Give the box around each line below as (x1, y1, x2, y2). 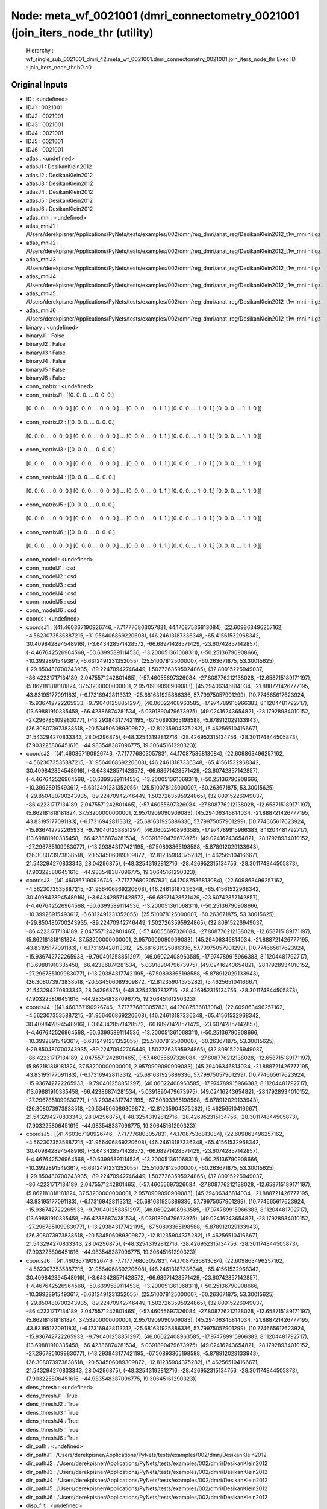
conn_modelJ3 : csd (26, 581, 77, 589)
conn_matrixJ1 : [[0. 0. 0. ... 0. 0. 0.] (26, 391, 114, 398)
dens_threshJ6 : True (26, 1434, 79, 1442)
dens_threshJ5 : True (26, 1426, 79, 1433)
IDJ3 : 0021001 (26, 121, 63, 128)
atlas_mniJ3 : (26, 256, 60, 263)
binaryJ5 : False (26, 366, 66, 373)
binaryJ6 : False (26, 374, 66, 381)
